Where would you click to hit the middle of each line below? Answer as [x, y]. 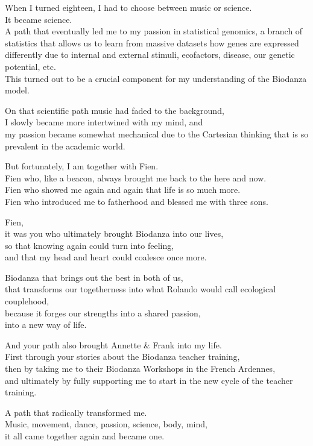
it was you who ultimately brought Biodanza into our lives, [114, 234]
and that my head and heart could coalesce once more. [106, 257]
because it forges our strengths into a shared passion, [103, 313]
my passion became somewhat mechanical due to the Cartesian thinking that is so [157, 133]
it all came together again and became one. [85, 436]
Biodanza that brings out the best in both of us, [94, 277]
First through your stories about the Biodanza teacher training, [122, 356]
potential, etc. [30, 66]
